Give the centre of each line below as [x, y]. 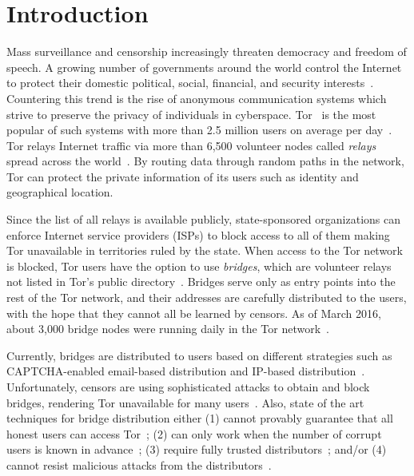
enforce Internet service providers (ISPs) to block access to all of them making [198, 234]
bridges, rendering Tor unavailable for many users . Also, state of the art [185, 402]
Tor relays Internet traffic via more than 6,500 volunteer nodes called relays [191, 145]
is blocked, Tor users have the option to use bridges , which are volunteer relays [199, 266]
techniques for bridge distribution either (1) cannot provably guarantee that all [200, 418]
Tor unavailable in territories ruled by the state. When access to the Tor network [205, 250]
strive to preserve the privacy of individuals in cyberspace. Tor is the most [191, 114]
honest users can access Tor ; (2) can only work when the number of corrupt [194, 433]
